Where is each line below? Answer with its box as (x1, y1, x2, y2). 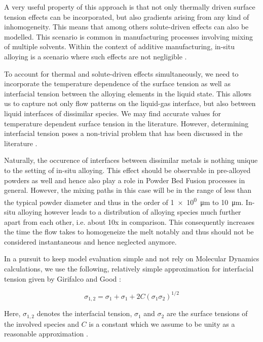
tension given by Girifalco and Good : (4, 273, 121, 284)
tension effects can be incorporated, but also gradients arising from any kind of (4, 11, 249, 22)
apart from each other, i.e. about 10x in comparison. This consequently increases (4, 216, 255, 227)
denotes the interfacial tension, (36, 308, 132, 319)
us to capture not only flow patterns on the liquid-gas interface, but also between (4, 98, 256, 109)
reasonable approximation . (4, 328, 88, 339)
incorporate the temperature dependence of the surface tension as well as (4, 78, 231, 89)
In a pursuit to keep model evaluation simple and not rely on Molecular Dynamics (4, 253, 259, 264)
